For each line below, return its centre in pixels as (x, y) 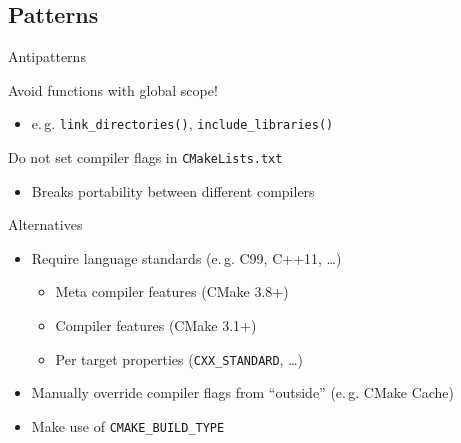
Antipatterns (47, 56)
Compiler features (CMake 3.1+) (156, 325)
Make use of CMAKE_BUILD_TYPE (128, 425)
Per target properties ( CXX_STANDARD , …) (179, 358)
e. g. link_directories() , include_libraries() (182, 123)
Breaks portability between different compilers (173, 190)
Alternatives (45, 224)
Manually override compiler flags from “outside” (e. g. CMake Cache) (243, 392)
